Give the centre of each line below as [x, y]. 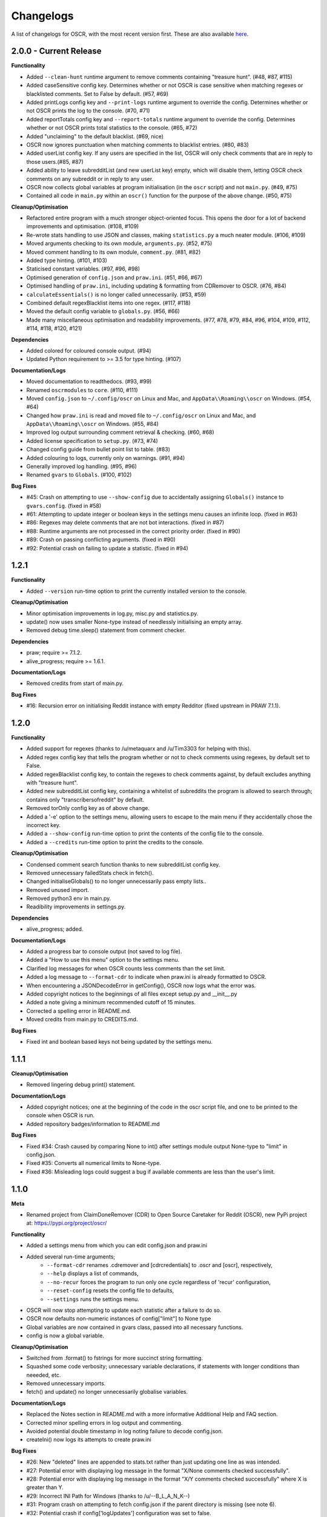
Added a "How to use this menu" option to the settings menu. [103, 960]
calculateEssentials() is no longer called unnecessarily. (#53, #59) [116, 294]
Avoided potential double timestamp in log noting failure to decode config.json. [125, 1431]
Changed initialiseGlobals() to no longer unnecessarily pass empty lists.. [117, 881]
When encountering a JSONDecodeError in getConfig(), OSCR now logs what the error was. [141, 985]
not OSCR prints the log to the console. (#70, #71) [88, 111]
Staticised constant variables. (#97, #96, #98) [83, 269]
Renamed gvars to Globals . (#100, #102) [79, 475]
